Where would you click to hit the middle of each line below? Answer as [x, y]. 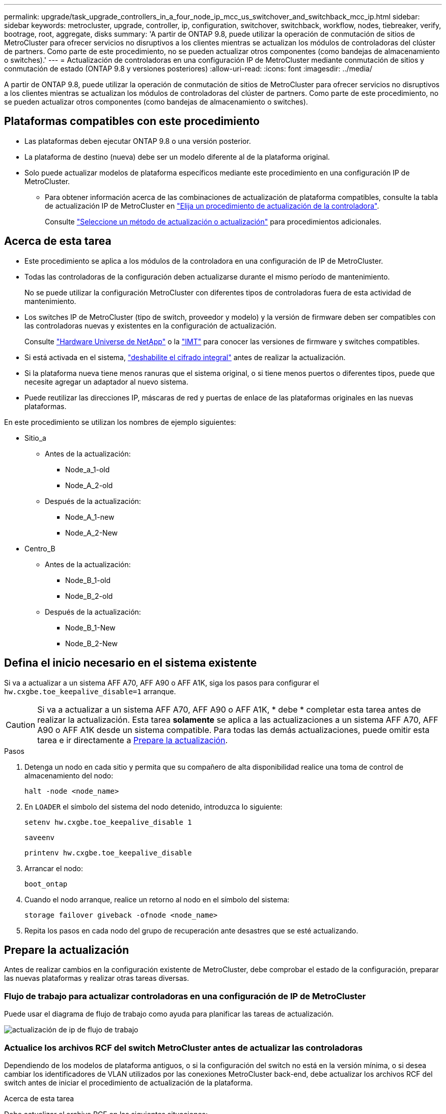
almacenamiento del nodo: [69, 775]
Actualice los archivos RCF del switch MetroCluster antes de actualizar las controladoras [184, 1047]
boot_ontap [46, 884]
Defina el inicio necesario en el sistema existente [131, 663]
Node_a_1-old [88, 469]
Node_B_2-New [91, 643]
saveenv [40, 837]
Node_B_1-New [90, 627]
